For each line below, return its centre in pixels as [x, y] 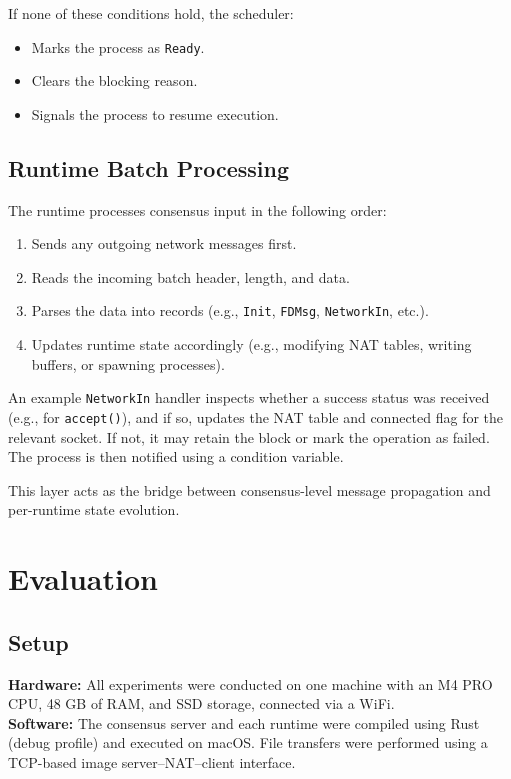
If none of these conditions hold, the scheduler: [151, 13]
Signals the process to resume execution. [155, 113]
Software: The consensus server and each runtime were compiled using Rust [244, 722]
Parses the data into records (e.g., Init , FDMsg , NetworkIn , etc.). [230, 310]
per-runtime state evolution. [94, 509]
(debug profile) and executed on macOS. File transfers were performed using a [248, 742]
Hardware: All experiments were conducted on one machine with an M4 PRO [250, 683]
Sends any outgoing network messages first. [164, 243]
